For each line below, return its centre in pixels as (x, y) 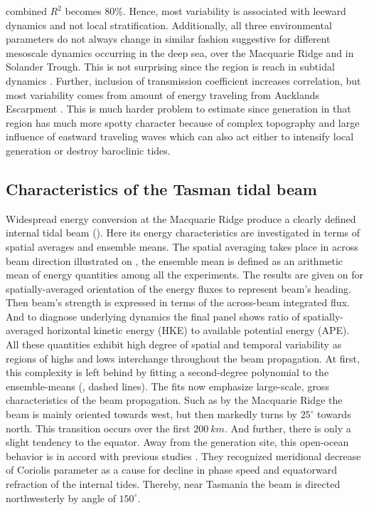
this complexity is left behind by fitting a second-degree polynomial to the (167, 372)
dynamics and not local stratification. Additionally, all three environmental (169, 25)
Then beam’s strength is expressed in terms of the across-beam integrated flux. (178, 302)
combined (26, 11)
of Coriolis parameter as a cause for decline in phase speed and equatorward (172, 470)
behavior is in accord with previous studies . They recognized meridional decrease (183, 456)
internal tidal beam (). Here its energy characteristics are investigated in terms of (183, 233)
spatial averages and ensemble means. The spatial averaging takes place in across (182, 246)
